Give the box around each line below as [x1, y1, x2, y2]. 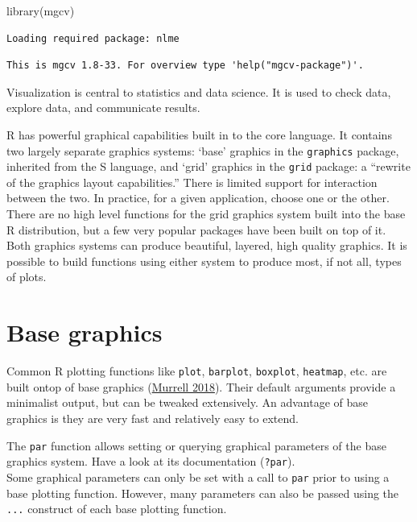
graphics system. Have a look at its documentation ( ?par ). [6, 453, 295, 470]
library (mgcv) [6, 2, 75, 19]
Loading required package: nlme [6, 32, 180, 44]
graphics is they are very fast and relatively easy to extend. [6, 410, 299, 426]
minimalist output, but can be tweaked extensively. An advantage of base [6, 394, 369, 411]
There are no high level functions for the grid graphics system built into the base [6, 205, 406, 222]
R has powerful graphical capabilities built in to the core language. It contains [6, 126, 392, 143]
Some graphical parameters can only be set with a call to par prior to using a [6, 468, 390, 485]
